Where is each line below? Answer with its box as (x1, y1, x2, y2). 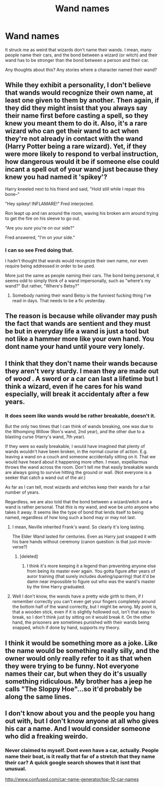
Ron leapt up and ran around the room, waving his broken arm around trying (5, 210, 159, 216)
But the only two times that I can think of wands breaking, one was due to (5, 423, 154, 429)
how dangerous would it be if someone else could (5, 157, 160, 166)
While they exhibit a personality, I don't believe (5, 81, 151, 89)
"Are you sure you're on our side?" (5, 225, 75, 231)
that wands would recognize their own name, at (5, 89, 153, 97)
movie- (138, 539, 153, 545)
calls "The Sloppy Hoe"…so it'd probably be (5, 685, 142, 693)
